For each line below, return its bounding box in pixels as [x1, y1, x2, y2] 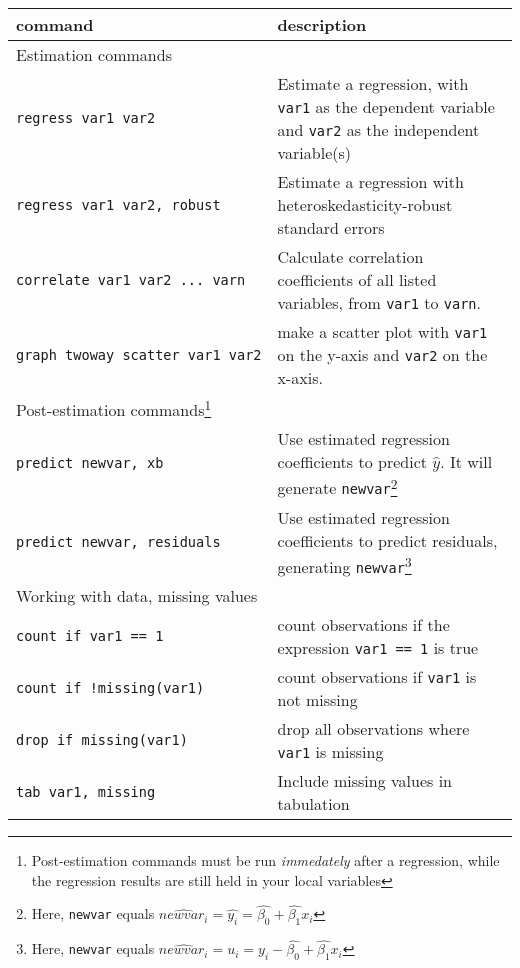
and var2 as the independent [277, 118, 480, 141]
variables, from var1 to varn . [277, 291, 481, 314]
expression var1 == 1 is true [277, 635, 479, 659]
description [277, 13, 367, 36]
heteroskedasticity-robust [277, 193, 453, 216]
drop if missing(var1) [16, 731, 188, 748]
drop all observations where [277, 716, 470, 740]
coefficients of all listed [277, 268, 437, 291]
